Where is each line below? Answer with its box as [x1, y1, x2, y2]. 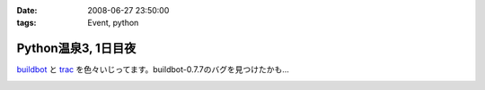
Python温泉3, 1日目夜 [16, 41, 137, 56]
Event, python [87, 18, 139, 29]
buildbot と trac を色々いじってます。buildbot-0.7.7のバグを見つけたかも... [16, 64, 289, 75]
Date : [16, 5, 38, 15]
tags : [16, 18, 37, 29]
